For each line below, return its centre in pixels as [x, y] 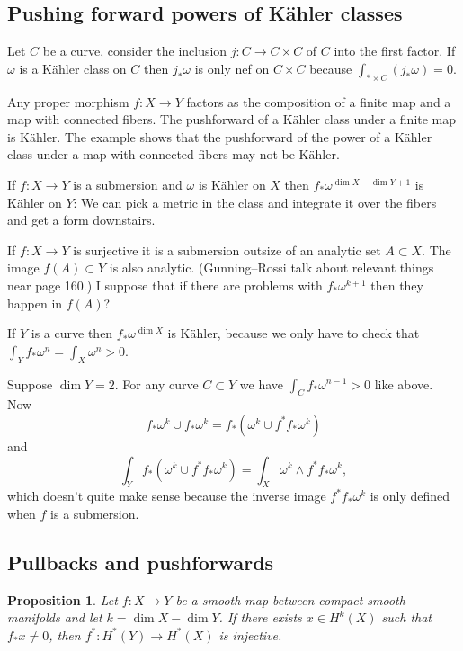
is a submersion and [128, 184]
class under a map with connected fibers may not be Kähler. [174, 154]
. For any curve [156, 383]
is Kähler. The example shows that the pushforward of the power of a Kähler [220, 136]
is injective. [250, 634]
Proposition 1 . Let [62, 599]
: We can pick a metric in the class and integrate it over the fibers [255, 202]
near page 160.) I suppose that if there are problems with [165, 285]
